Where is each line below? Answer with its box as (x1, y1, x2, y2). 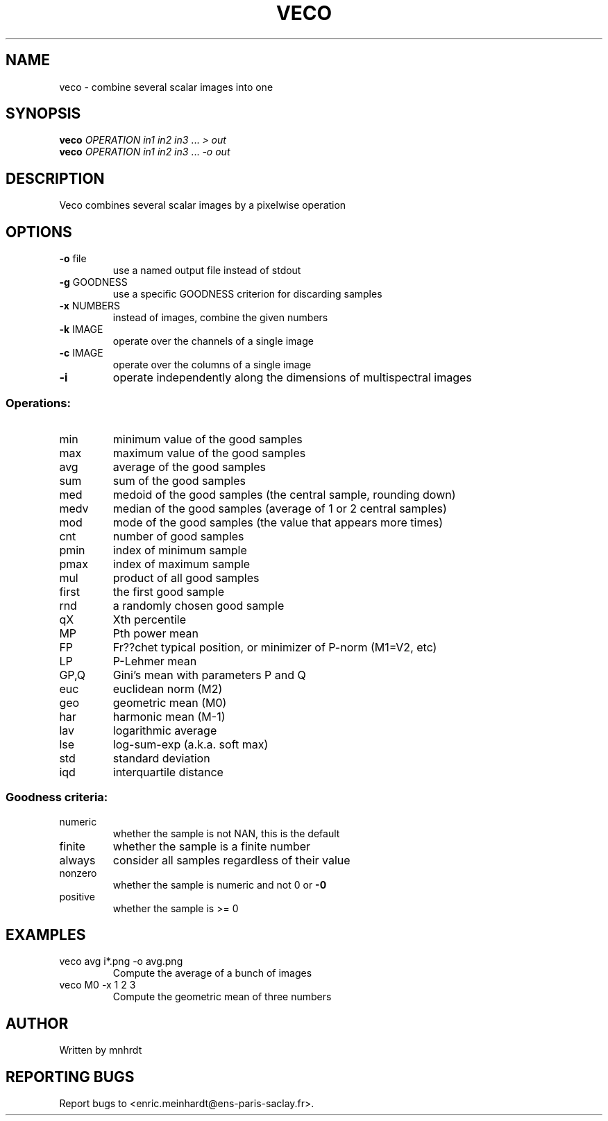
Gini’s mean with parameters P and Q (112, 667, 306, 682)
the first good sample (112, 584, 225, 599)
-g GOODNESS (59, 276, 128, 289)
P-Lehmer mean (112, 653, 197, 668)
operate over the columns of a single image (112, 359, 312, 371)
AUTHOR (6, 1014, 69, 1032)
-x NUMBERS (59, 300, 120, 312)
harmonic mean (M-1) (112, 709, 226, 724)
